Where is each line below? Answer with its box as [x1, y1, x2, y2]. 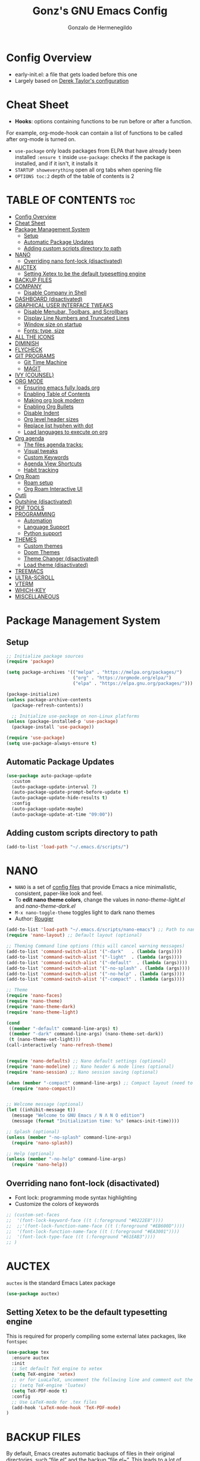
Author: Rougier [14, 915, 54, 922]
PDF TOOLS [14, 504, 45, 511]
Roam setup [23, 478, 54, 486]
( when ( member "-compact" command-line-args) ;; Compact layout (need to [6, 1080, 193, 1086]
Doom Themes [23, 548, 60, 555]
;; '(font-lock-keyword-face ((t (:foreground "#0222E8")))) [6, 1217, 164, 1223]
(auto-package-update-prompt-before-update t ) [11, 789, 129, 795]
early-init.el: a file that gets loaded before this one [14, 70, 137, 78]
